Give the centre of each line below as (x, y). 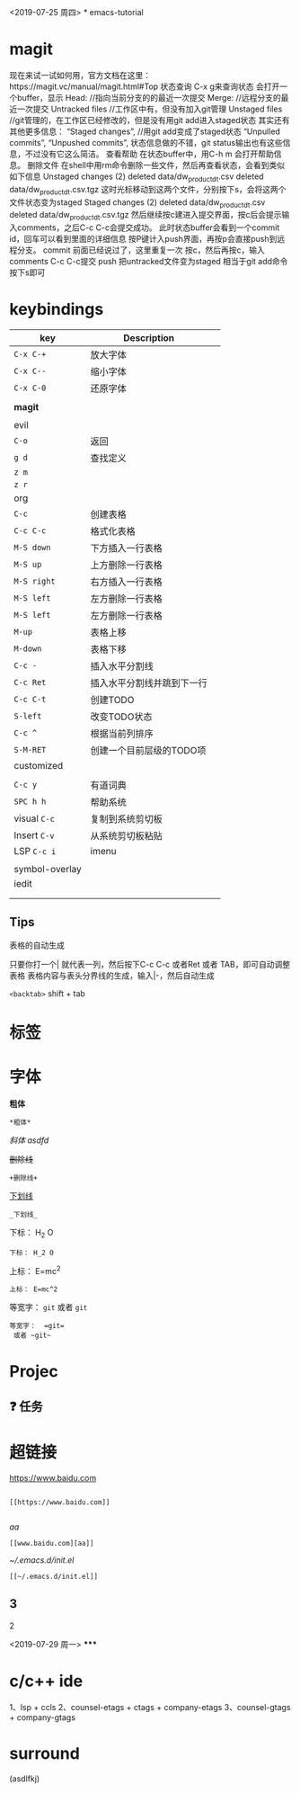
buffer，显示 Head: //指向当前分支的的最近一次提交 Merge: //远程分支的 (149, 97)
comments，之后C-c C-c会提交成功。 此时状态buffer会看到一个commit (148, 227)
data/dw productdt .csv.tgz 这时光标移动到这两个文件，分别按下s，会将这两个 (148, 190)
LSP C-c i (35, 852)
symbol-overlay (48, 870)
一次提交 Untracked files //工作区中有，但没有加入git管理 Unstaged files (150, 109)
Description (149, 338)
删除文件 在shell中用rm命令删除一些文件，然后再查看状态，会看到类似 (156, 165)
